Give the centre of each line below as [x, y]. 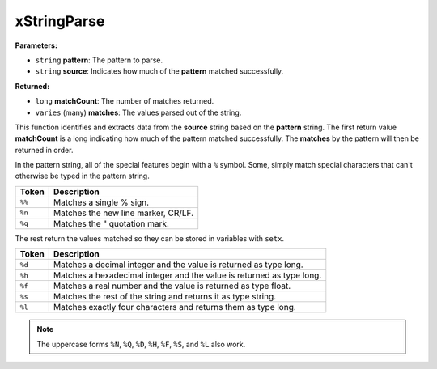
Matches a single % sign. [101, 202]
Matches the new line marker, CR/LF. [123, 213]
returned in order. [44, 150]
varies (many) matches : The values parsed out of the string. [138, 112]
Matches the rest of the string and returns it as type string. [165, 297]
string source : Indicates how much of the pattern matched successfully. [159, 71]
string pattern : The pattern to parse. [99, 60]
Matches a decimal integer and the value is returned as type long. [178, 265]
